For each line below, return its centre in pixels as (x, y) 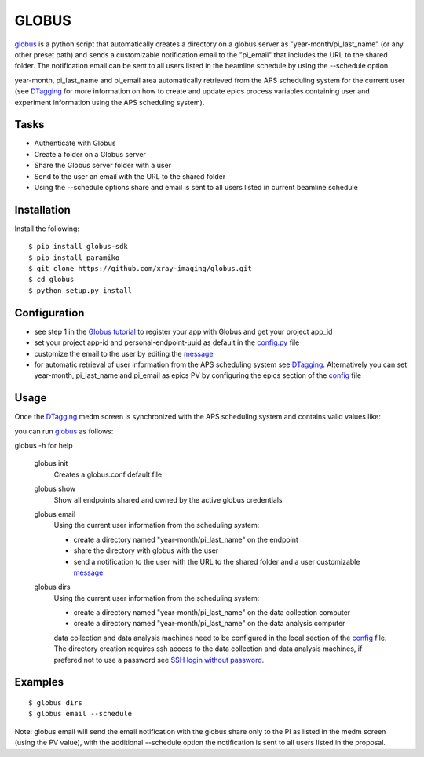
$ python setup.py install (80, 290)
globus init (51, 463)
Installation (42, 209)
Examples (39, 682)
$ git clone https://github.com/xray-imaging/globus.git (141, 269)
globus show (55, 489)
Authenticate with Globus (75, 143)
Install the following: (47, 229)
